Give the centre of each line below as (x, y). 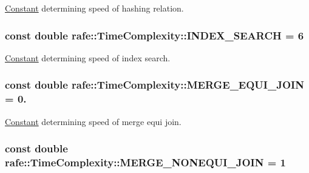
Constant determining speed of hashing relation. (94, 8)
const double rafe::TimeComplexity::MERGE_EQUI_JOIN (154, 85)
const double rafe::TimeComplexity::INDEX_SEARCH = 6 (154, 35)
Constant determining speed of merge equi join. (93, 121)
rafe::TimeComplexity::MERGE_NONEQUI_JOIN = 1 (145, 162)
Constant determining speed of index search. (88, 57)
